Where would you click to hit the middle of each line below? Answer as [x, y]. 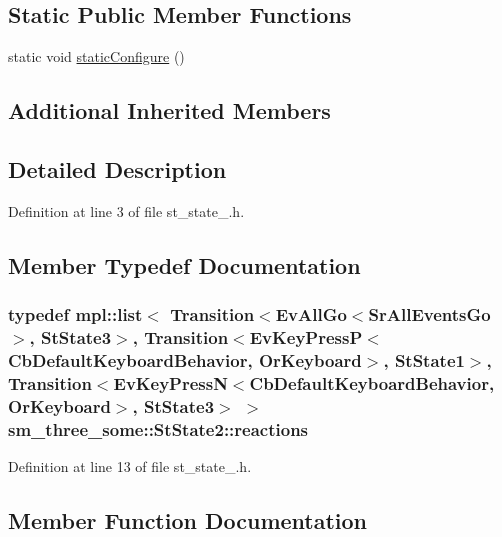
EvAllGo [311, 314]
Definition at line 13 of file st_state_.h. [130, 465]
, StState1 [424, 359]
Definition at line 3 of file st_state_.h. [126, 210]
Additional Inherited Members [169, 110]
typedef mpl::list [75, 314]
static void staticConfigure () [96, 56]
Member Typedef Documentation [184, 264]
